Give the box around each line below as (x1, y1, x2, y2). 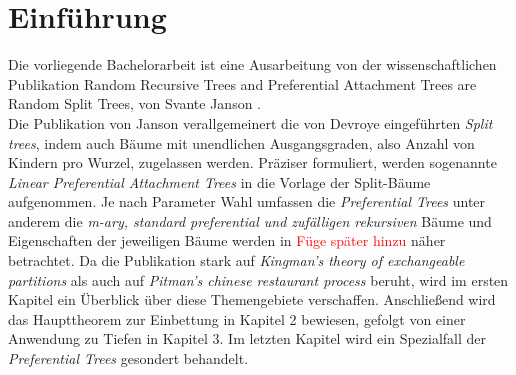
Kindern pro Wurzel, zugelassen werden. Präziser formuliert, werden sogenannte (8, 152, 497, 173)
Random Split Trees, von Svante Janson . (8, 93, 261, 114)
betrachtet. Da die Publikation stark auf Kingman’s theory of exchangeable (8, 250, 465, 271)
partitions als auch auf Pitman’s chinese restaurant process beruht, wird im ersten (8, 269, 509, 290)
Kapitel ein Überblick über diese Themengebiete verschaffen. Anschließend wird (8, 289, 496, 310)
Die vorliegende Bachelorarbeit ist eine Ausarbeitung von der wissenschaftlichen (8, 54, 497, 75)
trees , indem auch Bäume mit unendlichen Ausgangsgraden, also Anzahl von (8, 132, 475, 153)
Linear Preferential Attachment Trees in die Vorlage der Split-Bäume (8, 171, 431, 192)
